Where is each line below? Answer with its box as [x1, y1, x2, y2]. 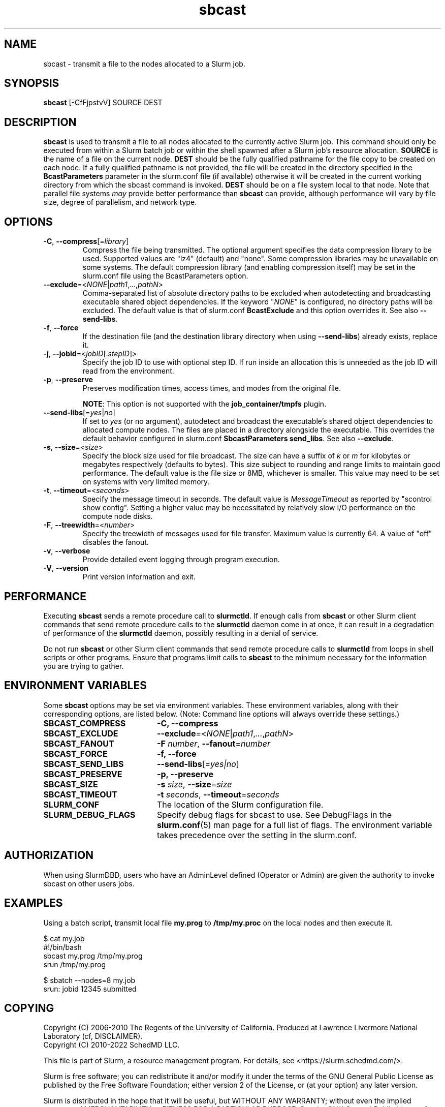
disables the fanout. [82, 538, 149, 547]
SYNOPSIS [4, 77, 59, 90]
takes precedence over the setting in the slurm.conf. [156, 829, 357, 840]
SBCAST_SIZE [43, 779, 98, 789]
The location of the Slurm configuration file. [156, 799, 324, 810]
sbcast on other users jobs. [43, 879, 135, 888]
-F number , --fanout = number [156, 738, 270, 749]
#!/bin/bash [43, 942, 82, 951]
